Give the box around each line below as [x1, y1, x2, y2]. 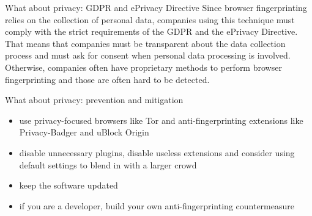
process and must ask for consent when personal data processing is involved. [5, 49, 291, 62]
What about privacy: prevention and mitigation [5, 93, 184, 106]
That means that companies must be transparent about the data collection [5, 37, 286, 49]
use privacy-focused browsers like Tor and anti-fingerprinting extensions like [19, 113, 303, 126]
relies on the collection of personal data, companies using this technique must [5, 13, 295, 26]
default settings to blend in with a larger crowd [19, 158, 197, 171]
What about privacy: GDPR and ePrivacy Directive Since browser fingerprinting [5, 1, 307, 13]
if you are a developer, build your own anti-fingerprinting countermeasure [19, 199, 294, 212]
